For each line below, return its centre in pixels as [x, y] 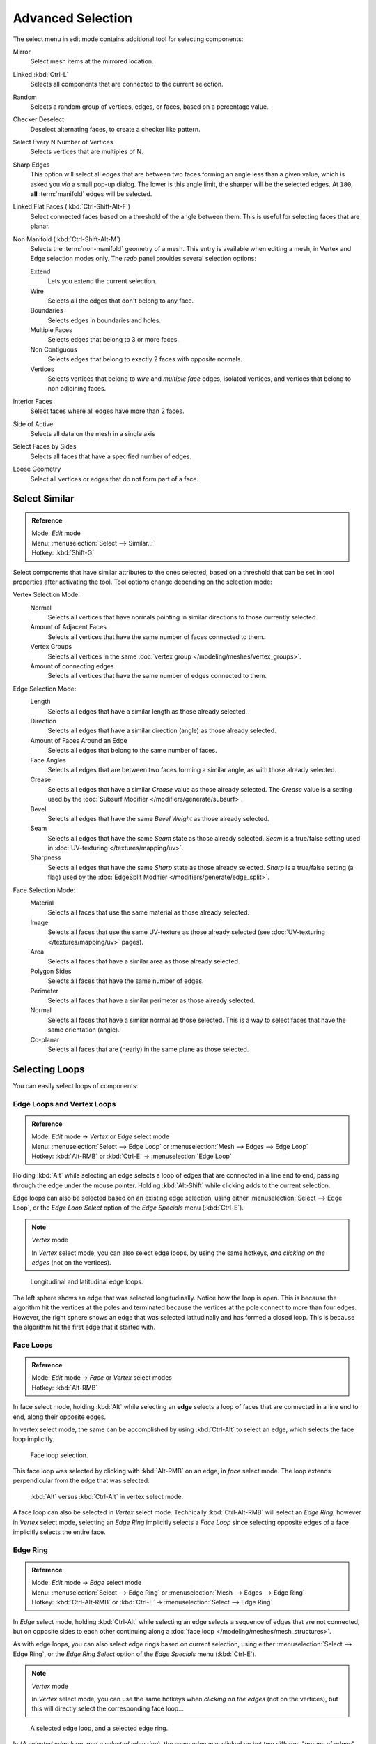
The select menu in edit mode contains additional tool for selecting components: [128, 39]
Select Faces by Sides [45, 446]
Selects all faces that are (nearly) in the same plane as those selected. [148, 1049]
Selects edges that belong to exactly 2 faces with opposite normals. [145, 359]
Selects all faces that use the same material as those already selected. [149, 912]
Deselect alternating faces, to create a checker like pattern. [115, 129]
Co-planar [45, 1039]
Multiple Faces [51, 330]
